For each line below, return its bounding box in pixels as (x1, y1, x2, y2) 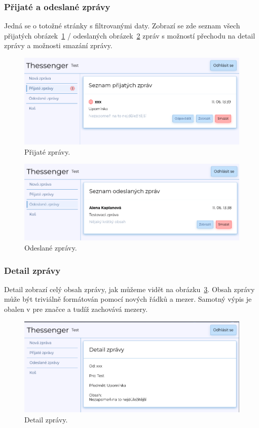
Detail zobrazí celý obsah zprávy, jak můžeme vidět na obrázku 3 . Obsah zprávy (4, 283, 255, 294)
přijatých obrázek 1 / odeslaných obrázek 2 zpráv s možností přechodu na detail (4, 30, 255, 41)
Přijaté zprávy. (24, 146, 70, 157)
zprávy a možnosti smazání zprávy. (4, 40, 113, 51)
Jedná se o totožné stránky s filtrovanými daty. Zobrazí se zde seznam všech (4, 20, 240, 31)
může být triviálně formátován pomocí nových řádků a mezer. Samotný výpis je (4, 294, 252, 304)
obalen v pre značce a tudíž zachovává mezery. (4, 304, 148, 314)
